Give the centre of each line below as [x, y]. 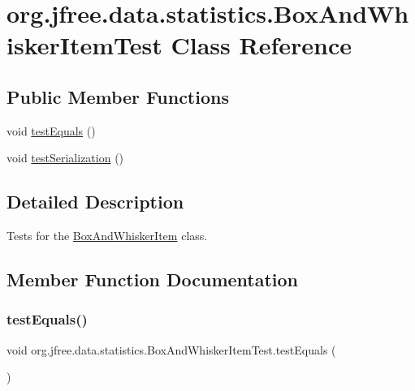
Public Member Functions [118, 96]
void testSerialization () [65, 158]
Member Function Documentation [153, 279]
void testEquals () [51, 130]
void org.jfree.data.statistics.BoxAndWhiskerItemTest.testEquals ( [171, 349]
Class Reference [261, 45]
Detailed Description [95, 202]
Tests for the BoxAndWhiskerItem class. [107, 236]
